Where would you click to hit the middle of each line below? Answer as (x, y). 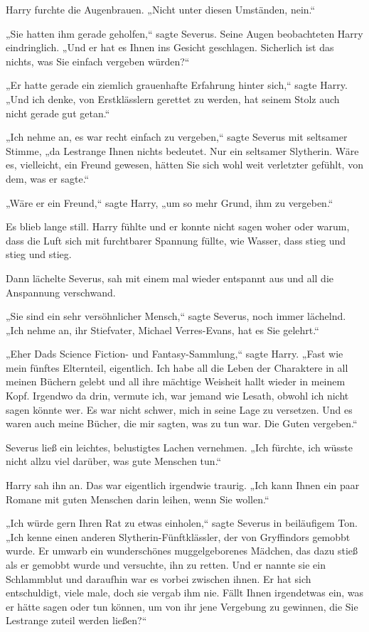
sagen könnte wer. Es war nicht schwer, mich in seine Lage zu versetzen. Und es (179, 409)
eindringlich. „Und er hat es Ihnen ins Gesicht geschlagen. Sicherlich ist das (170, 47)
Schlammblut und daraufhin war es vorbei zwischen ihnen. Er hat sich (159, 578)
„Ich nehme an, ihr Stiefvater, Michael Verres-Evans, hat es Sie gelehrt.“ (162, 330)
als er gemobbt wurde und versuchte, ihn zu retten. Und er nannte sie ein (166, 564)
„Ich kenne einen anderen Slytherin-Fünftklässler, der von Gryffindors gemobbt (178, 536)
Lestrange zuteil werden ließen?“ (76, 620)
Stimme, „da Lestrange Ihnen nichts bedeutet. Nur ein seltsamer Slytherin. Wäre (182, 150)
